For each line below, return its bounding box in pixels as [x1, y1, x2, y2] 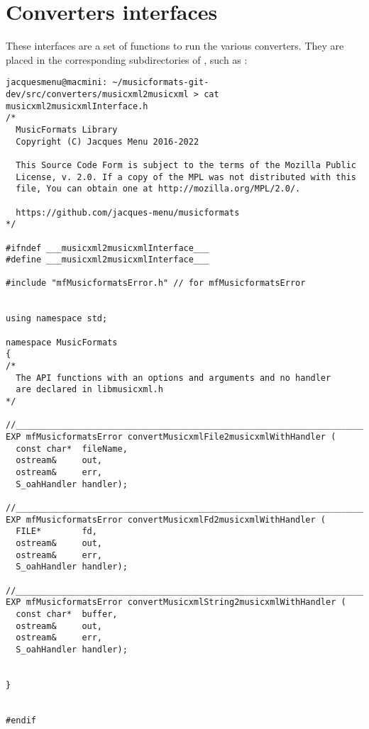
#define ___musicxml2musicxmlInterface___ [6, 255, 209, 265]
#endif [6, 715, 36, 725]
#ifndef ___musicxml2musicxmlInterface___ [6, 243, 209, 253]
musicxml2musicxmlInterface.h [6, 101, 148, 111]
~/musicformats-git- [112, 77, 209, 88]
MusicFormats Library [16, 124, 118, 135]
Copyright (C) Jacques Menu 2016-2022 [16, 136, 199, 147]
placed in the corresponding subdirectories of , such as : [6, 52, 248, 67]
